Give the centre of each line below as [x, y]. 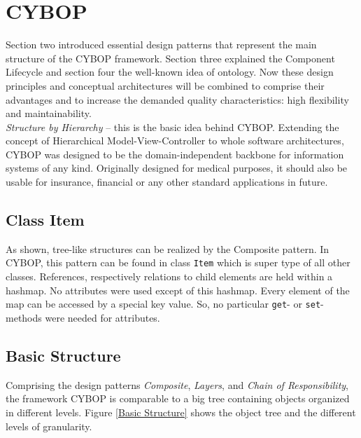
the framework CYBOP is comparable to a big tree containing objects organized [178, 398]
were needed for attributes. [102, 317]
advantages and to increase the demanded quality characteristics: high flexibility [177, 99]
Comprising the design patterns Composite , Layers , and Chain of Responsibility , [177, 384]
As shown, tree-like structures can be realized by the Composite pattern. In [168, 248]
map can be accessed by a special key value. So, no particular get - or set [163, 304]
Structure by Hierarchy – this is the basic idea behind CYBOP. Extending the [172, 126]
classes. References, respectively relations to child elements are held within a [169, 276]
